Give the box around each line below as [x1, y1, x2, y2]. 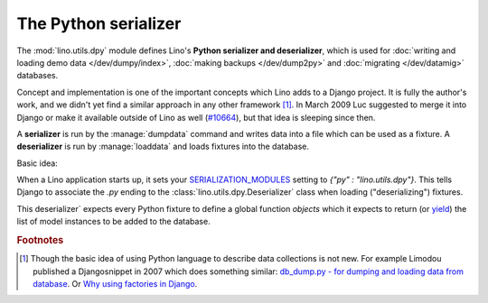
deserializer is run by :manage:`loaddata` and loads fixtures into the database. [16, 141, 309, 152]
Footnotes [16, 234, 64, 247]
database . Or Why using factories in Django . [33, 279, 198, 289]
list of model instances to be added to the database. [16, 216, 211, 227]
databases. [16, 70, 59, 81]
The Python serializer [16, 14, 182, 33]
